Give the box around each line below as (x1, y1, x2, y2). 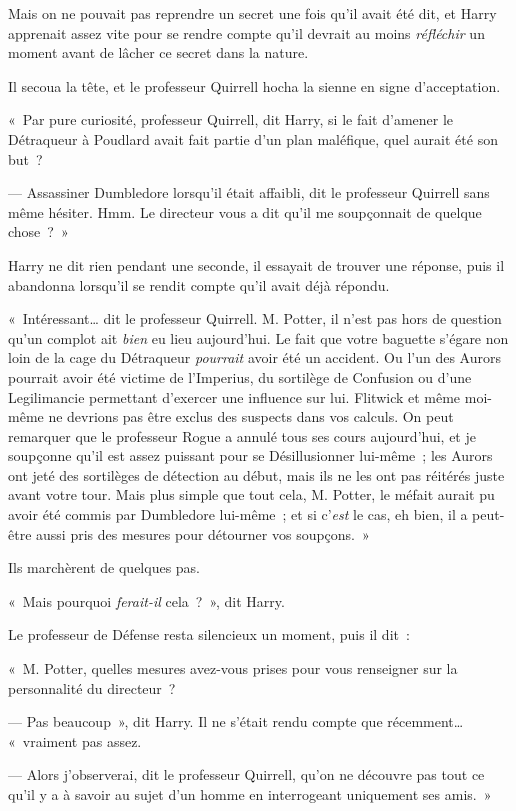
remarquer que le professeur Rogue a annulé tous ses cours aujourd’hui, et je (8, 425, 476, 446)
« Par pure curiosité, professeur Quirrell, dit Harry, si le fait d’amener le (8, 109, 454, 130)
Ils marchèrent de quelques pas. (8, 557, 201, 578)
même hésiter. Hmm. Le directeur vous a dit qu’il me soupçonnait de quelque (8, 201, 482, 222)
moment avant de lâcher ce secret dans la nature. (8, 42, 309, 63)
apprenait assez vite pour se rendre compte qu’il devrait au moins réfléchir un (8, 22, 485, 43)
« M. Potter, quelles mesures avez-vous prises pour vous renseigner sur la (8, 658, 458, 679)
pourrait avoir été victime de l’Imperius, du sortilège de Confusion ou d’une (8, 366, 472, 387)
